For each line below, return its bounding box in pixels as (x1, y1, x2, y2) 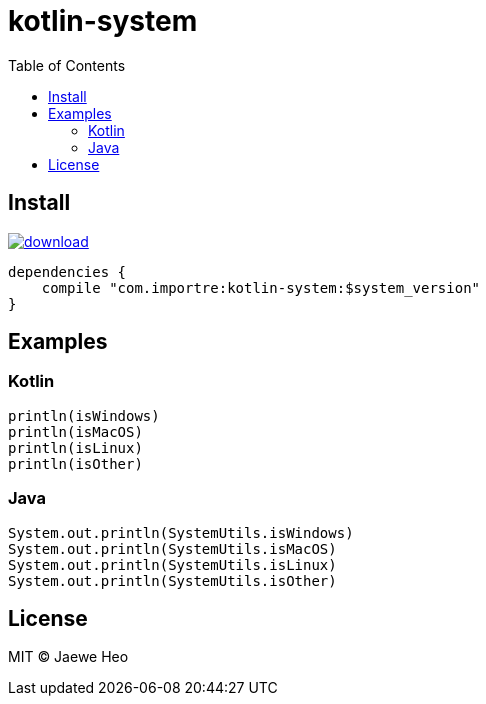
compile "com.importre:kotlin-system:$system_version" (41, 279, 481, 296)
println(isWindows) (8, 407, 160, 424)
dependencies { (8, 263, 127, 280)
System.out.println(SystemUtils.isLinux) (8, 556, 337, 573)
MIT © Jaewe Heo (8, 648, 129, 666)
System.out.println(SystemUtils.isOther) (8, 572, 337, 589)
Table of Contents (8, 56, 126, 74)
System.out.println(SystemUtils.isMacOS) (8, 540, 337, 557)
